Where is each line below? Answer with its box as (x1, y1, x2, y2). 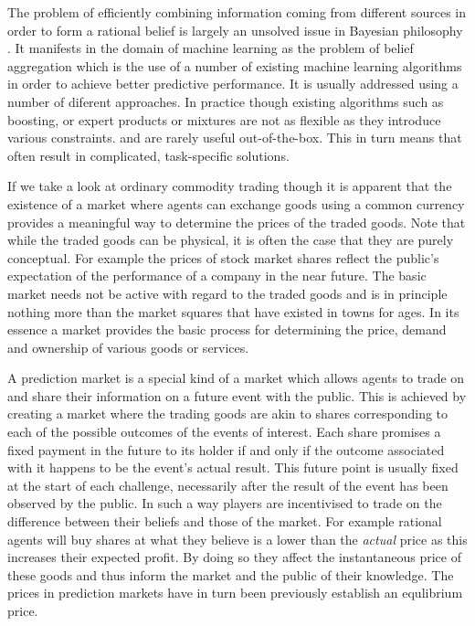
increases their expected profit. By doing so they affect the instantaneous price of (7, 547, 461, 567)
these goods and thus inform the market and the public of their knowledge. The (7, 565, 454, 584)
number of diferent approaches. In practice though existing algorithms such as (7, 91, 444, 111)
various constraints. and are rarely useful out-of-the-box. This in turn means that (7, 128, 462, 147)
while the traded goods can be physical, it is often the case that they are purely (7, 230, 454, 249)
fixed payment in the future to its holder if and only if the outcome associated (7, 440, 445, 459)
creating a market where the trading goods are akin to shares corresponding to (7, 404, 449, 423)
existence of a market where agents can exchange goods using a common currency (7, 194, 465, 213)
